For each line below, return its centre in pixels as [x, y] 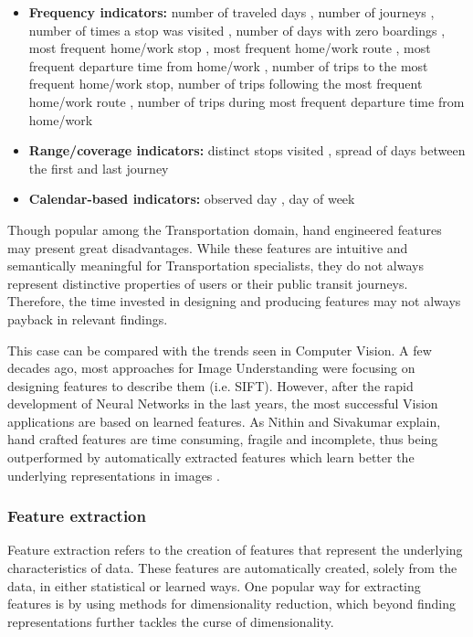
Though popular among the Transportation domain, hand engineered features [225, 229]
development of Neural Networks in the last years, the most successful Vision [223, 403]
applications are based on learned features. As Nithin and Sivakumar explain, [224, 421]
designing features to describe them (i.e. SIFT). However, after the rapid [210, 385]
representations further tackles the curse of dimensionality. [171, 621]
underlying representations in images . [114, 475]
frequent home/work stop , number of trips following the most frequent [226, 84]
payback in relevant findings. [88, 318]
